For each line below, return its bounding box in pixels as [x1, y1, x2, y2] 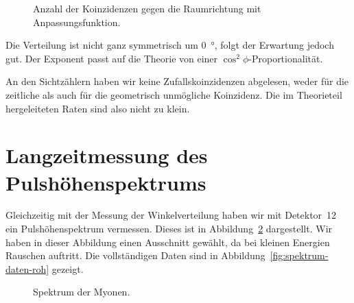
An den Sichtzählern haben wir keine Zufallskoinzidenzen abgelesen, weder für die [5, 74, 349, 88]
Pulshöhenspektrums [5, 168, 206, 196]
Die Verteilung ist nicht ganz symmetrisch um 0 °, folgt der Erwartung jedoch [5, 38, 334, 52]
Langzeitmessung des [5, 141, 208, 169]
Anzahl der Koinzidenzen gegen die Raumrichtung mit [33, 1, 261, 15]
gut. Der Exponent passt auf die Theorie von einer [5, 51, 218, 65]
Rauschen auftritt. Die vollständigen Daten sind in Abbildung [5, 248, 265, 263]
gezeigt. [51, 261, 84, 276]
